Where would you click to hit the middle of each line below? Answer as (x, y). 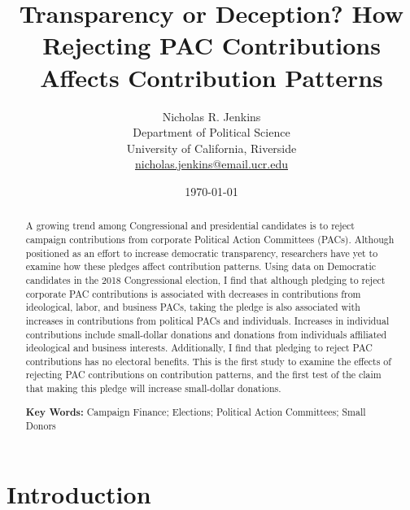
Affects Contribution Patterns (212, 77)
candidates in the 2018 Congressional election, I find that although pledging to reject (205, 279)
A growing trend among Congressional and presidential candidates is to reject (190, 226)
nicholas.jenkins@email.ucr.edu (212, 164)
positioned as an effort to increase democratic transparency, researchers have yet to (202, 253)
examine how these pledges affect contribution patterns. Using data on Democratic (201, 266)
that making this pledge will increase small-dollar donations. (153, 388)
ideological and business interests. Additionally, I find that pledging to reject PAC (199, 348)
